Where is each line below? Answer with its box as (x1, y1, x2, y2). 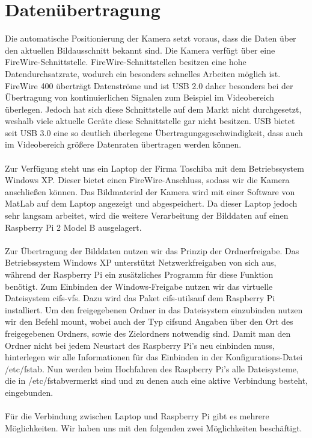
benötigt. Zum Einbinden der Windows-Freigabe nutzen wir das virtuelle (5, 280, 273, 292)
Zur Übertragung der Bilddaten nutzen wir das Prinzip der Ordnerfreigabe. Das (5, 244, 299, 257)
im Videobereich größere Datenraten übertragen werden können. (5, 138, 242, 151)
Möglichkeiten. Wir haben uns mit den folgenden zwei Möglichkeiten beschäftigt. (5, 421, 302, 434)
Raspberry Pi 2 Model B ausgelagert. (5, 221, 142, 233)
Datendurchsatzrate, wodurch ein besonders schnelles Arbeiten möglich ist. (5, 67, 281, 80)
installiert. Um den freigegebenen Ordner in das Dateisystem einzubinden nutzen (5, 303, 303, 316)
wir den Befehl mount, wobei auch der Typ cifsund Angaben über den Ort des (5, 315, 293, 328)
